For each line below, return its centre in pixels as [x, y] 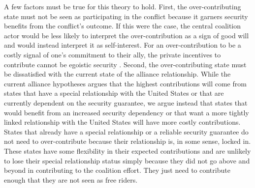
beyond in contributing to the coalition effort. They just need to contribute [117, 170]
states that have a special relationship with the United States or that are [114, 93]
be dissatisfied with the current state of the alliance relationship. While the [117, 74]
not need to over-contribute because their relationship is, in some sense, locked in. [127, 141]
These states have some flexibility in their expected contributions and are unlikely [127, 150]
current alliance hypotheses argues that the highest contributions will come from [125, 83]
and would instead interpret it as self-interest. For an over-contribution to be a [123, 45]
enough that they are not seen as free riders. [71, 179]
